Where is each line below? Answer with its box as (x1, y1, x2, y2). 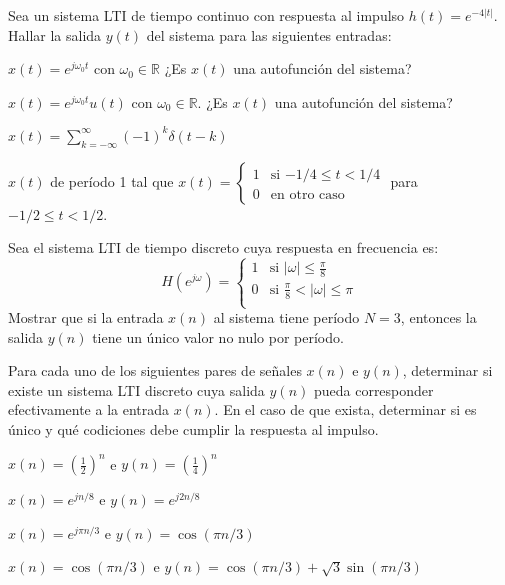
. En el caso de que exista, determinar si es (214, 399, 477, 420)
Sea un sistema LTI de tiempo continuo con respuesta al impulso (8, 5, 405, 25)
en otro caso (270, 187, 345, 202)
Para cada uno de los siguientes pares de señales (8, 360, 302, 381)
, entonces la (400, 307, 477, 328)
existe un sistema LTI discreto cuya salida (8, 379, 265, 400)
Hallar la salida (8, 24, 102, 45)
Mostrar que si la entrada (8, 307, 164, 328)
